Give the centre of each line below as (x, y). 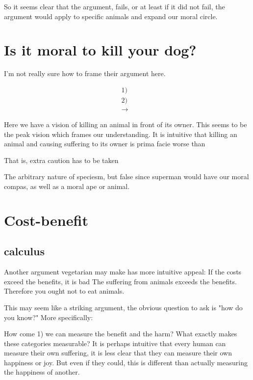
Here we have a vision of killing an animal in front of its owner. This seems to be (126, 124)
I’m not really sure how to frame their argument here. (85, 73)
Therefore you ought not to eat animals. (64, 291)
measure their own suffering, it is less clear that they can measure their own (118, 353)
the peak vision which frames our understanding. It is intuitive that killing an (121, 134)
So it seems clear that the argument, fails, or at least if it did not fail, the (114, 6)
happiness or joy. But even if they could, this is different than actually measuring (126, 362)
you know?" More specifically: (49, 317)
